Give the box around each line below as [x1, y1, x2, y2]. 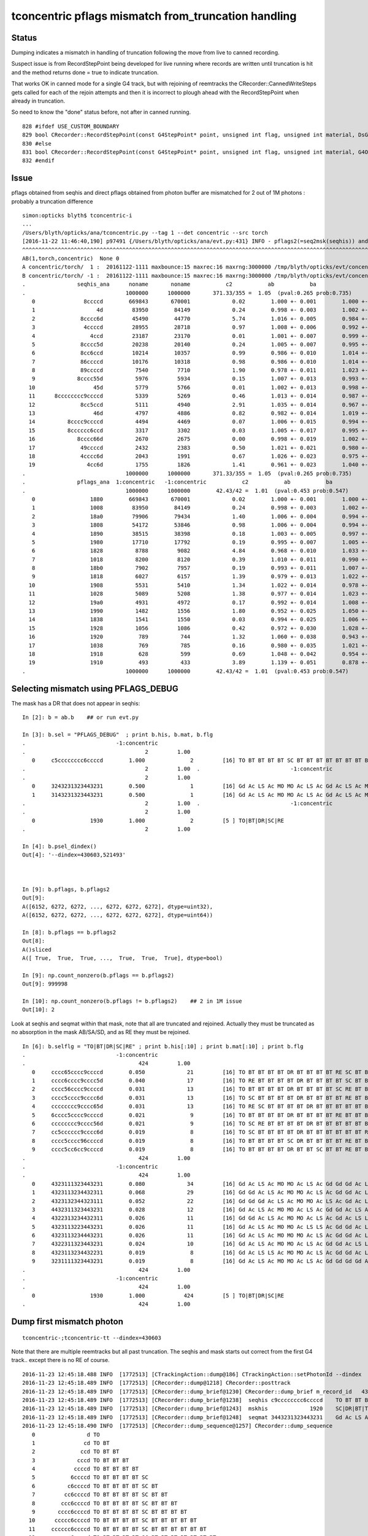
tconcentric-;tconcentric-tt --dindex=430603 [22, 1334, 162, 1341]
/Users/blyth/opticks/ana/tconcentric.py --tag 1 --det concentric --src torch [22, 229, 268, 236]
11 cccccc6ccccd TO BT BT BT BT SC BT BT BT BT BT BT [28, 1526, 207, 1532]
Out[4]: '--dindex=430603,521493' [22, 852, 126, 858]
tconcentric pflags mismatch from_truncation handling [11, 9, 297, 23]
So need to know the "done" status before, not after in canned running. [11, 108, 191, 116]
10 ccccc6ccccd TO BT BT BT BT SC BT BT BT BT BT [28, 1517, 197, 1524]
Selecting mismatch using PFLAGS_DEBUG [11, 683, 178, 694]
